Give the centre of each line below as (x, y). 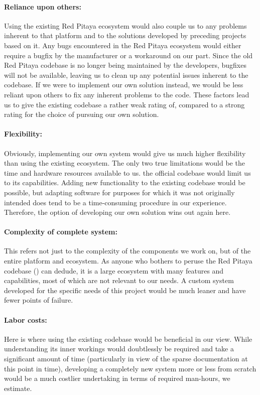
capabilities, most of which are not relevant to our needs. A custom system (119, 280)
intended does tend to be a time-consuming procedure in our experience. (115, 202)
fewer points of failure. (39, 300)
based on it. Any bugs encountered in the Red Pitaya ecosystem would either (123, 45)
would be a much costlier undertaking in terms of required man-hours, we (117, 378)
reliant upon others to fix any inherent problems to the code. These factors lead (127, 94)
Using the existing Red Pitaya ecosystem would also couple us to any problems (125, 25)
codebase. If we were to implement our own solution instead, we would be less (124, 85)
